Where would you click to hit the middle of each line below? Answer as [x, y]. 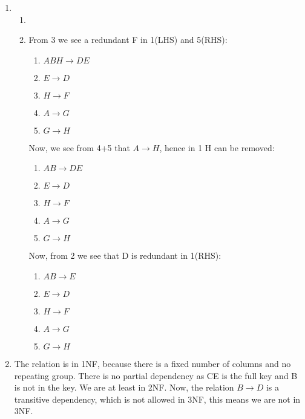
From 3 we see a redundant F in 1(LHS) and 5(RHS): [128, 40]
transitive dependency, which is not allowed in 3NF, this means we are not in [157, 399]
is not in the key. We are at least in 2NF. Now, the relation [124, 387]
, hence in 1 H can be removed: [217, 147]
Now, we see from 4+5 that [79, 147]
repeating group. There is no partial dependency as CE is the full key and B [156, 375]
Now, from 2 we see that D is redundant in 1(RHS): [125, 255]
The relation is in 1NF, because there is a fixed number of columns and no [152, 363]
